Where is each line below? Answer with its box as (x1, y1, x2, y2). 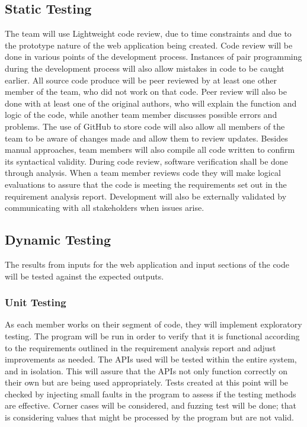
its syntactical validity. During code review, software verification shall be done (5, 155, 288, 167)
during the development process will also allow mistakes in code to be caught (5, 62, 284, 74)
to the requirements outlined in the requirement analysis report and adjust (5, 341, 276, 354)
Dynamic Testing (5, 230, 111, 249)
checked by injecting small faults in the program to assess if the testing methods (5, 387, 296, 400)
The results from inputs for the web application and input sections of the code (5, 258, 290, 270)
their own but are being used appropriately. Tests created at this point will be (5, 376, 289, 389)
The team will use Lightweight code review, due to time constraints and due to (5, 27, 292, 40)
